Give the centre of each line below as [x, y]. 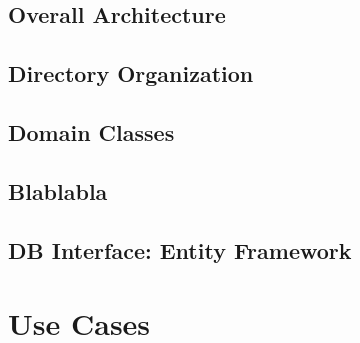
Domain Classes [91, 131]
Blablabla [58, 190]
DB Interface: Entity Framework [180, 249]
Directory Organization [131, 73]
